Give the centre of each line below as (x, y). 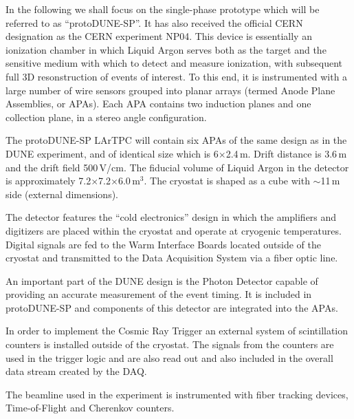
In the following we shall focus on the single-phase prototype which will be (163, 9)
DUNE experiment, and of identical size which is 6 (112, 153)
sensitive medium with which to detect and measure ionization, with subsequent (174, 63)
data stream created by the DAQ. (76, 371)
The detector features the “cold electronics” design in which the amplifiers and (171, 217)
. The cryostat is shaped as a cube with (227, 181)
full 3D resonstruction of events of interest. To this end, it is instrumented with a (177, 76)
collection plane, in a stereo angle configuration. (106, 117)
